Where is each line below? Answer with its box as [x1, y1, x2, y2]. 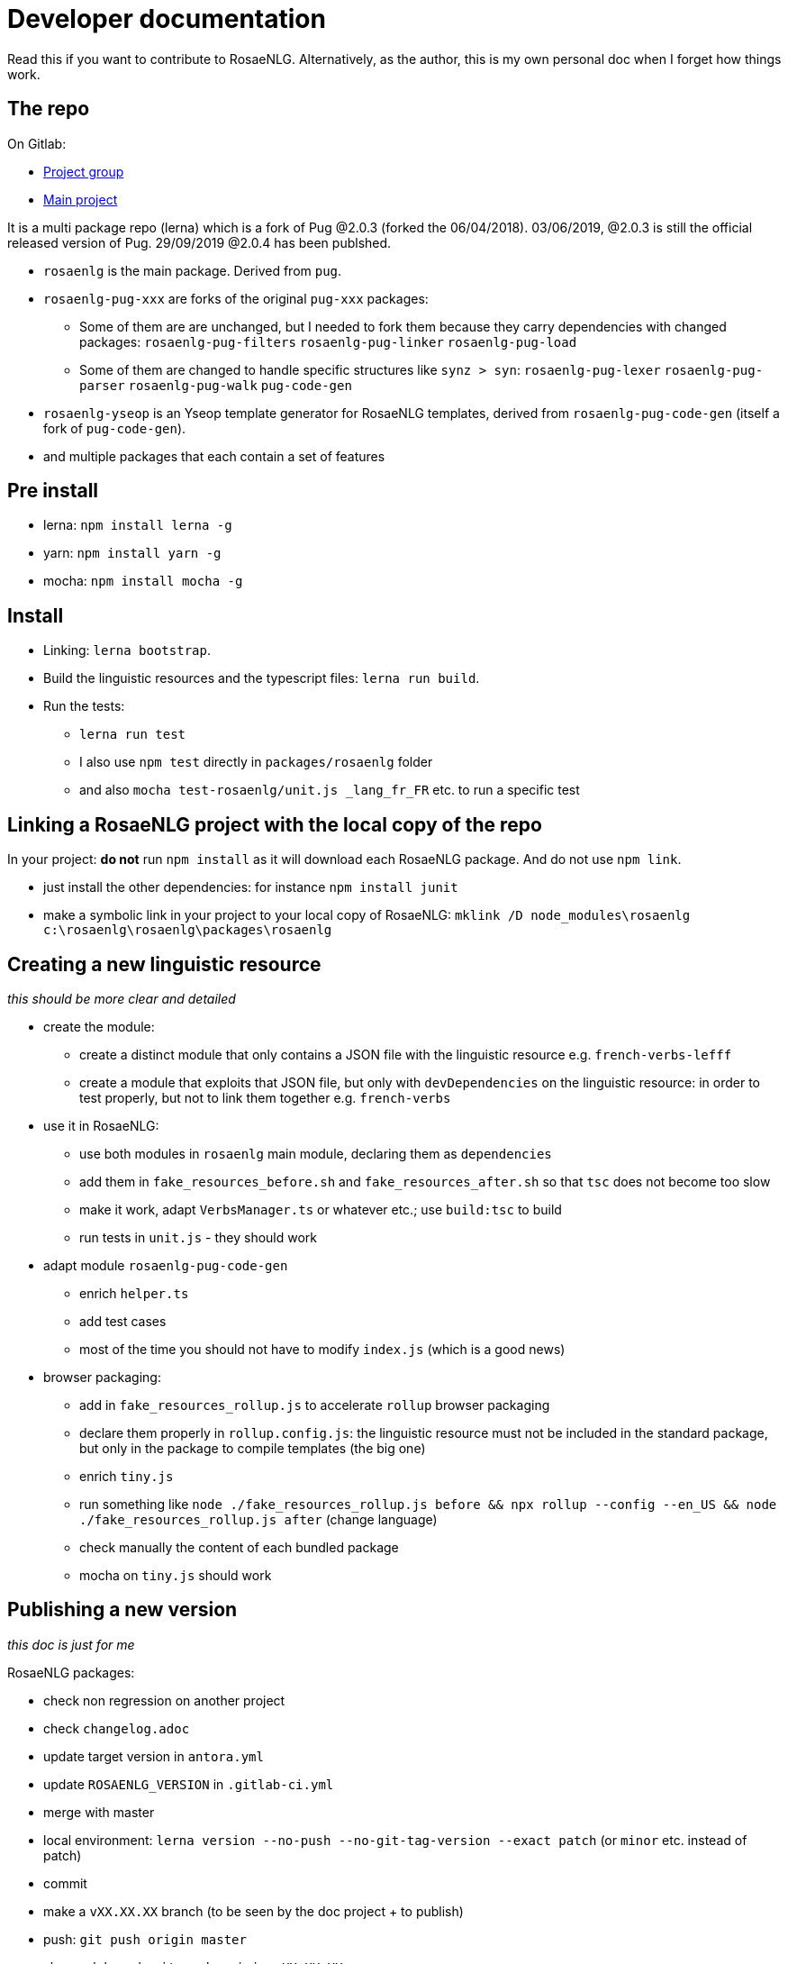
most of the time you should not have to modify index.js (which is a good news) [79, 1341, 566, 1357]
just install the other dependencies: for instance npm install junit [43, 879, 458, 896]
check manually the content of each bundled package [79, 1539, 399, 1555]
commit [43, 1875, 87, 1891]
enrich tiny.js [79, 1468, 174, 1484]
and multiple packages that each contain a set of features [43, 448, 385, 464]
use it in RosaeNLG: [43, 1117, 159, 1133]
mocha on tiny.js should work [79, 1567, 272, 1583]
